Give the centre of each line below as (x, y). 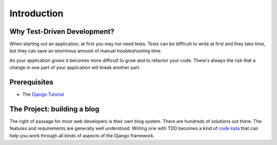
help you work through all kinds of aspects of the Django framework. (82, 135)
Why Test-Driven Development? (62, 32)
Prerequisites (31, 82)
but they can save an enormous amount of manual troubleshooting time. (86, 51)
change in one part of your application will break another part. (75, 68)
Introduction (36, 13)
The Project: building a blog (54, 109)
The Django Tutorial (43, 94)
